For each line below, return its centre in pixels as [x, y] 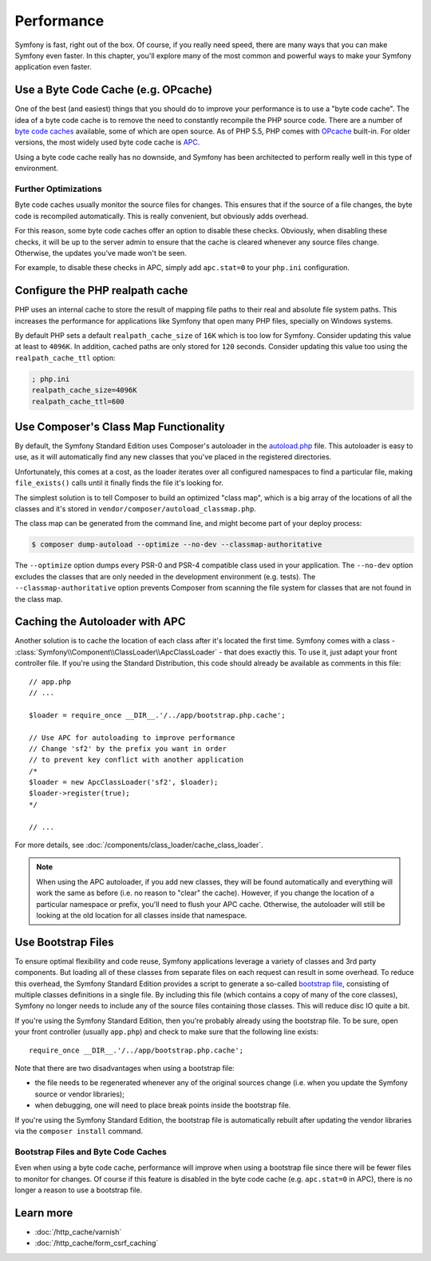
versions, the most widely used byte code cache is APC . [107, 142]
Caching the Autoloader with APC [100, 622]
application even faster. [53, 67]
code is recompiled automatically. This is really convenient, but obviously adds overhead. [162, 216]
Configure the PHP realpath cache [101, 290]
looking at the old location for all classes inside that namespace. [142, 915]
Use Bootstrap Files [64, 942]
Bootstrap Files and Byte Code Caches [91, 1152]
